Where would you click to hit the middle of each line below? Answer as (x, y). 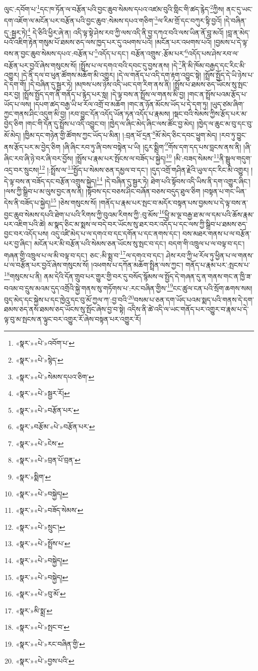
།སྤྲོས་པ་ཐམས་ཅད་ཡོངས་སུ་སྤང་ (210, 84)
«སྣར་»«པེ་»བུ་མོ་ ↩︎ (41, 594)
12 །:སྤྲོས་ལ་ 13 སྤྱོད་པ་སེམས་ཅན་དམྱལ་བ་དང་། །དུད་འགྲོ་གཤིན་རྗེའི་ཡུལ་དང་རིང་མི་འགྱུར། (144, 169)
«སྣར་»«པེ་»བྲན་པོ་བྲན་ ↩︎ (48, 460)
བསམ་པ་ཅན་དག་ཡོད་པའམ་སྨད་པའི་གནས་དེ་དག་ (194, 299)
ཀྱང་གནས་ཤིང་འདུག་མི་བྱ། (35, 114)
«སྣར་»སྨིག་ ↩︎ (33, 477)
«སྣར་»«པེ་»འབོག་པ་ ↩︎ (45, 343)
